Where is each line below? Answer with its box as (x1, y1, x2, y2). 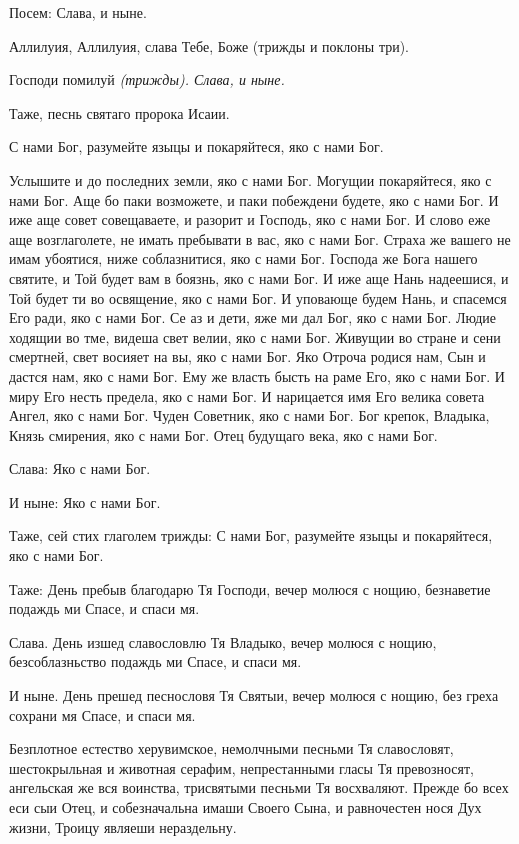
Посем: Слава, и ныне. (9, 2, 147, 22)
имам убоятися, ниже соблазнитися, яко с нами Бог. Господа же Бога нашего (9, 248, 478, 269)
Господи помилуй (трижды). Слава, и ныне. (9, 69, 285, 90)
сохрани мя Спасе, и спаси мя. (9, 704, 196, 725)
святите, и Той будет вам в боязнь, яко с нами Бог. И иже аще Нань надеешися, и (9, 267, 509, 288)
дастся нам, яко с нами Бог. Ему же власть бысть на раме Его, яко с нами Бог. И (9, 365, 505, 386)
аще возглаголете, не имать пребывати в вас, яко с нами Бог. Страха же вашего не (9, 228, 511, 249)
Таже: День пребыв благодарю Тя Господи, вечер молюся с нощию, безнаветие (9, 578, 491, 599)
